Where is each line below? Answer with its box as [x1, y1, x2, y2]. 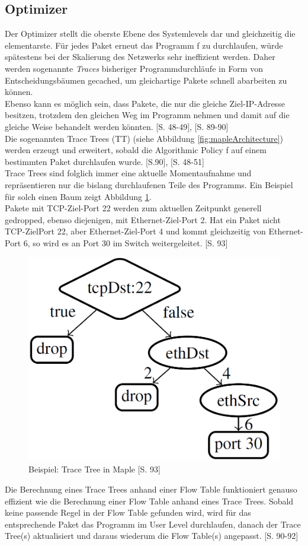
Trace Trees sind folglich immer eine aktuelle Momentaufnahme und [5, 167, 252, 179]
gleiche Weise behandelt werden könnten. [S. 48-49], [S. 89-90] [5, 120, 229, 132]
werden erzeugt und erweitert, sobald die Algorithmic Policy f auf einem [5, 144, 267, 156]
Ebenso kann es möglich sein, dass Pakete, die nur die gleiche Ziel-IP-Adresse [5, 97, 285, 109]
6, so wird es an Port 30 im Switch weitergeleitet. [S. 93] [23, 236, 228, 249]
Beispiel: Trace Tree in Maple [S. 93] [28, 463, 161, 475]
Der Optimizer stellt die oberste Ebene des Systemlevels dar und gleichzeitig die [5, 27, 296, 40]
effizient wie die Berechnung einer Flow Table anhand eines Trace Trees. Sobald [5, 494, 294, 507]
